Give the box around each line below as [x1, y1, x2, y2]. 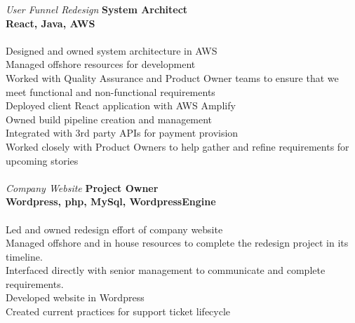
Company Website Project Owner [6, 180, 159, 195]
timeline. [6, 249, 43, 263]
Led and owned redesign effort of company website [6, 221, 223, 236]
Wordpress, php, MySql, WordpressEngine [6, 194, 216, 209]
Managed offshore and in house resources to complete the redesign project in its [6, 235, 349, 250]
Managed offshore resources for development [6, 57, 196, 71]
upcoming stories [6, 153, 79, 167]
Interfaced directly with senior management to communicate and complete [6, 263, 326, 277]
